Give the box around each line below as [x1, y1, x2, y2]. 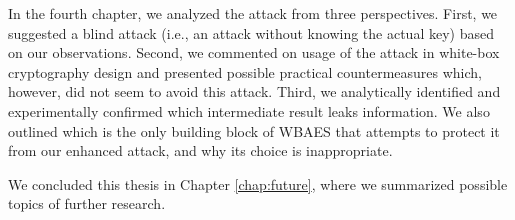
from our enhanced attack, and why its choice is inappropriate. [8, 140, 393, 161]
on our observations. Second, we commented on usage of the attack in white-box [8, 42, 500, 63]
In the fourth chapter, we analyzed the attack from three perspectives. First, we [8, 3, 498, 23]
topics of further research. [8, 193, 166, 214]
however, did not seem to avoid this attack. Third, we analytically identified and [8, 81, 501, 102]
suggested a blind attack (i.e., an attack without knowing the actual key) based [8, 22, 494, 43]
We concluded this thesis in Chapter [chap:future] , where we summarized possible [8, 173, 508, 194]
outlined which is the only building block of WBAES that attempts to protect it [8, 120, 500, 141]
